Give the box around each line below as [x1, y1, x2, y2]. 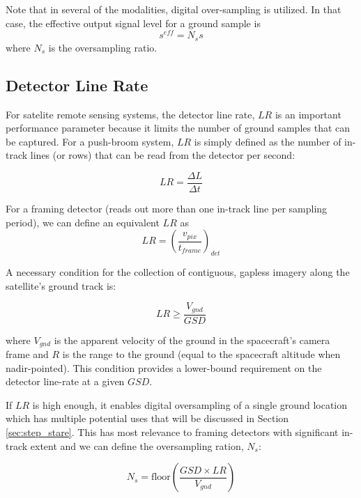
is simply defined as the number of [194, 134, 341, 148]
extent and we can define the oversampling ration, [30, 438, 244, 453]
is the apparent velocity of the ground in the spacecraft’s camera [54, 332, 330, 347]
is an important [275, 107, 341, 121]
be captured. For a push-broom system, [6, 134, 174, 148]
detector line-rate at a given [6, 374, 125, 389]
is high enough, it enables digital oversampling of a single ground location [32, 397, 347, 412]
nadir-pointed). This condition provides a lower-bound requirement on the [6, 360, 322, 375]
